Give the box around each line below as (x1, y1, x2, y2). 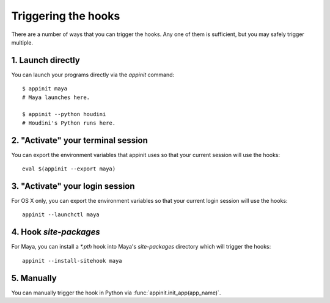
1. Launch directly (11, 55, 81, 65)
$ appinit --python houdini (22, 111, 106, 118)
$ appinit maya (22, 86, 68, 92)
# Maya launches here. (22, 93, 90, 101)
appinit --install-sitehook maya (22, 257, 122, 264)
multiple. (11, 38, 34, 46)
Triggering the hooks (11, 9, 120, 23)
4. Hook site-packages (11, 227, 100, 238)
